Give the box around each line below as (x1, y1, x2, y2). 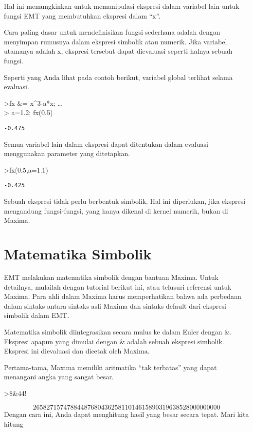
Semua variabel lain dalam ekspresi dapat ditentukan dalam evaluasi (4, 138, 208, 149)
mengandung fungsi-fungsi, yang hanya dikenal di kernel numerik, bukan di (4, 205, 228, 216)
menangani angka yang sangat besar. (4, 372, 114, 382)
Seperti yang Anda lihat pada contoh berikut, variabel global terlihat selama (4, 72, 233, 82)
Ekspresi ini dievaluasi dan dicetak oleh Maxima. (4, 346, 150, 356)
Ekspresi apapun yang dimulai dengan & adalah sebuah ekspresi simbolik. (4, 336, 224, 346)
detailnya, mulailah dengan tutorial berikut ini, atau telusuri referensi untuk (4, 281, 232, 292)
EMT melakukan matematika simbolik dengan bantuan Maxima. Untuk (4, 272, 218, 282)
